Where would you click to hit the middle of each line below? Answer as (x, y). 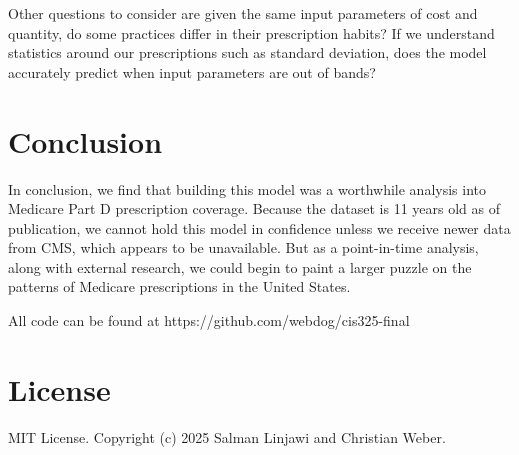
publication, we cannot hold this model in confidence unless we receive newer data (259, 227)
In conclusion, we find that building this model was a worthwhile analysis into (247, 188)
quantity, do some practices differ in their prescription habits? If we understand (251, 32)
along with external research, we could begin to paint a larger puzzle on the (240, 266)
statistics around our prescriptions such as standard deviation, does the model (247, 52)
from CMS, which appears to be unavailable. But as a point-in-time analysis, (243, 247)
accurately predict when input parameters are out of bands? (192, 71)
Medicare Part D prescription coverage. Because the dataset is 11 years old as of (254, 208)
